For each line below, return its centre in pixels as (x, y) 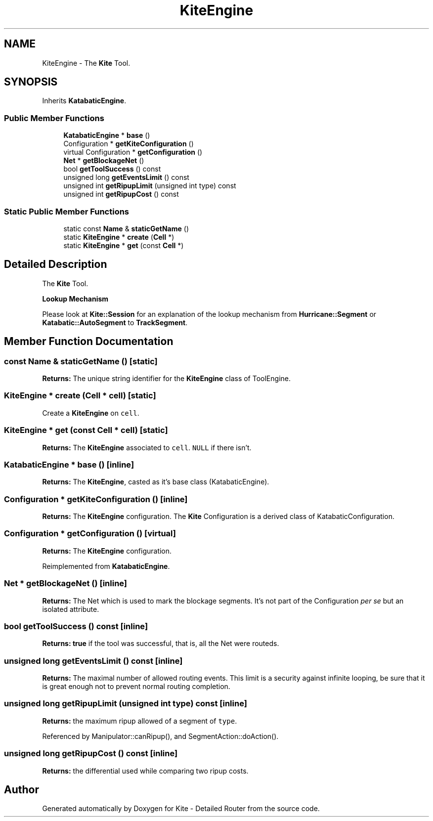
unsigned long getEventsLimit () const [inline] (93, 661)
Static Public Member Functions (67, 211)
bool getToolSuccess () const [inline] (76, 626)
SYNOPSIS (31, 82)
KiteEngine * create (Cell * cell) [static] (80, 396)
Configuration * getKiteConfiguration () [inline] (96, 499)
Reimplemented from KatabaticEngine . (106, 566)
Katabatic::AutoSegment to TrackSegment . (115, 322)
